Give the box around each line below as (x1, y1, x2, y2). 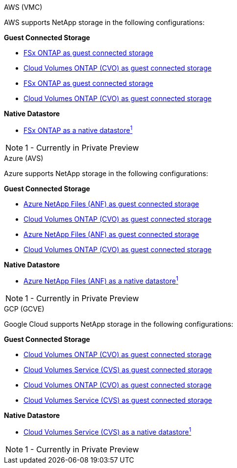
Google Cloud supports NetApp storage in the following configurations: (4, 320, 234, 329)
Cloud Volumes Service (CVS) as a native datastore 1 (24, 426, 191, 436)
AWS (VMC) (4, 3, 43, 11)
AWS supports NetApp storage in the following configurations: (4, 18, 205, 26)
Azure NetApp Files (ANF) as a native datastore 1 (24, 275, 178, 286)
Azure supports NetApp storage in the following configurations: (4, 169, 208, 178)
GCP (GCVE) (4, 305, 45, 313)
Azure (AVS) (4, 154, 44, 162)
